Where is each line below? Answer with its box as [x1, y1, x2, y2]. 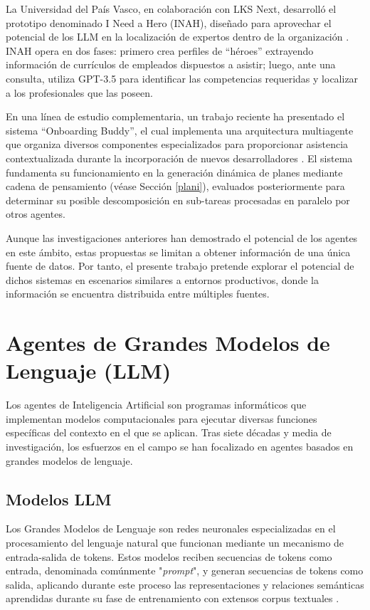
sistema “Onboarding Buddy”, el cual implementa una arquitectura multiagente [6, 122, 354, 137]
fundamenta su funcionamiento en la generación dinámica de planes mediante [6, 164, 343, 179]
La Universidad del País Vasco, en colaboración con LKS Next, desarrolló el [6, 1, 337, 16]
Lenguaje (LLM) [6, 356, 171, 385]
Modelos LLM [6, 488, 112, 510]
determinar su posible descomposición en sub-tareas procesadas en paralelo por [6, 192, 350, 207]
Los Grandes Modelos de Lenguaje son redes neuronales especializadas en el [6, 521, 336, 536]
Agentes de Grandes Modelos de [6, 328, 330, 357]
